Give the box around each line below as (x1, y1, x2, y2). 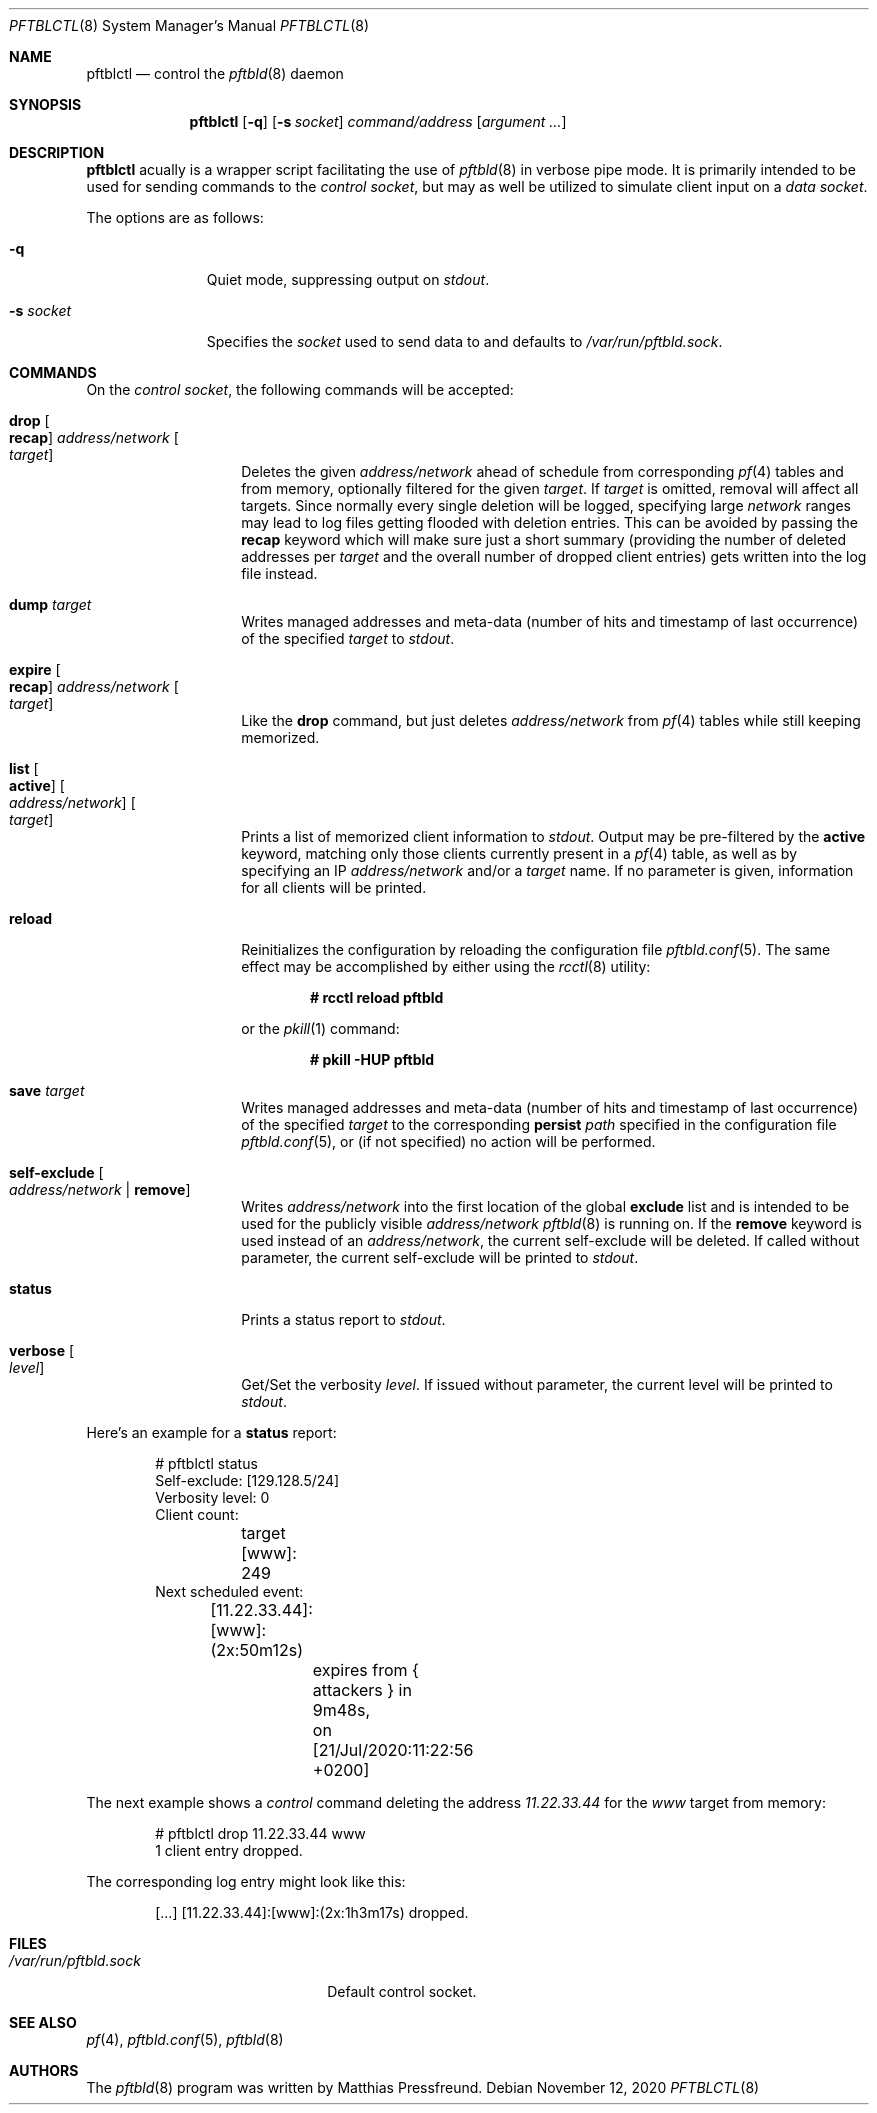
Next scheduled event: (155, 1583, 304, 1600)
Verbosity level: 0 (155, 1489, 270, 1506)
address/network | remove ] (9, 1181, 191, 1198)
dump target (9, 596, 92, 613)
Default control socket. (327, 1983, 477, 2000)
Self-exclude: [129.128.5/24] (155, 1472, 340, 1489)
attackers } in (312, 1680, 412, 1700)
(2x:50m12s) (210, 1640, 303, 1660)
